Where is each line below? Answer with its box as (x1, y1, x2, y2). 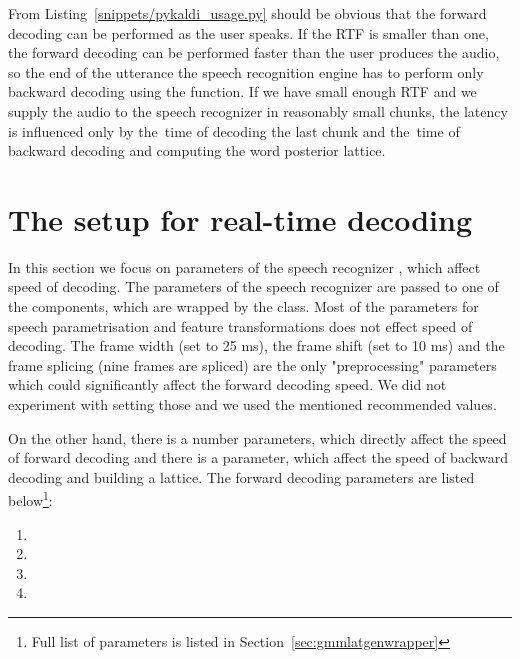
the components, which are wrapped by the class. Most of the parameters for (8, 296, 479, 317)
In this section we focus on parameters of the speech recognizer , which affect (8, 256, 481, 277)
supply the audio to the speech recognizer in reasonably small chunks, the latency (8, 100, 508, 121)
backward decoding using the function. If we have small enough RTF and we (8, 81, 477, 102)
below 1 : (8, 487, 53, 511)
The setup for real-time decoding (8, 198, 473, 239)
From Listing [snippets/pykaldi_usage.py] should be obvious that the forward (8, 3, 487, 23)
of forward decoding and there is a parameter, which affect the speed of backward (8, 447, 509, 468)
